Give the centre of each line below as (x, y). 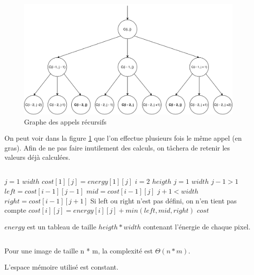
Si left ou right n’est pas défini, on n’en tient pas (164, 200)
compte (15, 210)
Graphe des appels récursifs (65, 121)
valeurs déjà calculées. (37, 157)
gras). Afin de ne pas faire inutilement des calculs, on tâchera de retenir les (117, 147)
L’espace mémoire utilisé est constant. (61, 267)
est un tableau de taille (62, 226)
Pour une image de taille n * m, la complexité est (79, 250)
